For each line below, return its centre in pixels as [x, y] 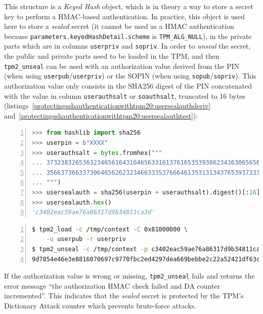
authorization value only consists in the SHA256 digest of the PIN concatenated [128, 86]
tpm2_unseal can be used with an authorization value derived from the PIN [122, 66]
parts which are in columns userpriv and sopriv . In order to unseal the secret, [127, 46]
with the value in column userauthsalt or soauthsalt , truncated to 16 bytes [125, 95]
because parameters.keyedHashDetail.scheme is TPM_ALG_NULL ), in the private [128, 36]
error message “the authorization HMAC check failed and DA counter [112, 285]
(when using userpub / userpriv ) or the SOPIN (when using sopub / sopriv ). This [130, 76]
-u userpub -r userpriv [86, 239]
